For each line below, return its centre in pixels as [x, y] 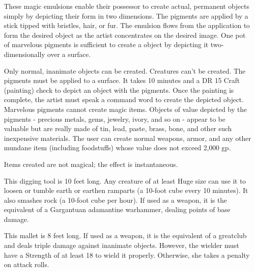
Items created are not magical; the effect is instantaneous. [91, 164]
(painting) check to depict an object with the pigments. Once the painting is [119, 90]
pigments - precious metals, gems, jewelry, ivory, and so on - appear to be [115, 119]
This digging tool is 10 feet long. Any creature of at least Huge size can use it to [125, 180]
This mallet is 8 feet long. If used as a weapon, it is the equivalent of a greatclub [125, 235]
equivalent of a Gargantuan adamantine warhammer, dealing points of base [117, 209]
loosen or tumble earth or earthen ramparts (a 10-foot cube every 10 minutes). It [126, 190]
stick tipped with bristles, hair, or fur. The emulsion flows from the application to [127, 25]
